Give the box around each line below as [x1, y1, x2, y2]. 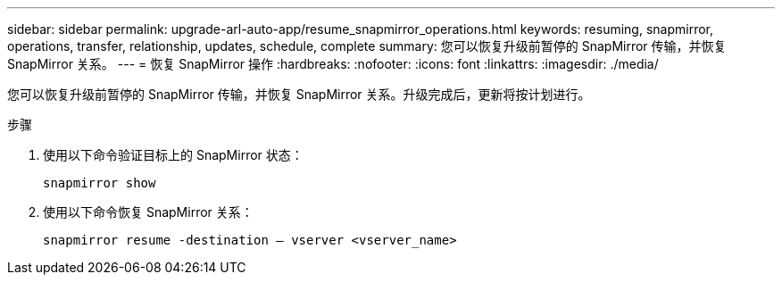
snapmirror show [43, 176, 156, 190]
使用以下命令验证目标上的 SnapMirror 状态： [43, 147, 304, 162]
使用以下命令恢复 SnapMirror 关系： [43, 204, 254, 220]
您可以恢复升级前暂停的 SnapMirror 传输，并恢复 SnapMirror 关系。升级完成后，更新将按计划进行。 [7, 87, 591, 102]
